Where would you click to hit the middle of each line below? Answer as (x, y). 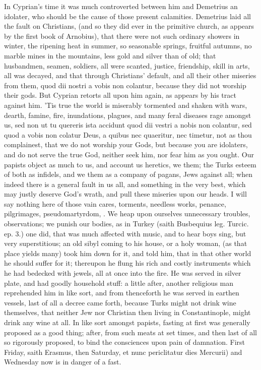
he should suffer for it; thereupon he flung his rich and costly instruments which (127, 263)
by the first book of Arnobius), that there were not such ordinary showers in (122, 36)
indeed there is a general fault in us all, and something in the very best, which (125, 184)
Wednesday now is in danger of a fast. (63, 362)
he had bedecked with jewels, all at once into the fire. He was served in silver (123, 273)
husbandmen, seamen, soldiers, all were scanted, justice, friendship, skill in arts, (127, 65)
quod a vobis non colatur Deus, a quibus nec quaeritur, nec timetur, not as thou (128, 134)
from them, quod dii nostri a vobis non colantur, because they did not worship (125, 85)
